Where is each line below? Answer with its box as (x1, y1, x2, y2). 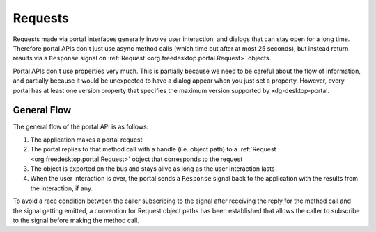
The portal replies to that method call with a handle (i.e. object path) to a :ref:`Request (30, 145, 276, 154)
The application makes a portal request (30, 135, 143, 144)
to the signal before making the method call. (13, 216, 139, 224)
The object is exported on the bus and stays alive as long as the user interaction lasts (30, 164, 275, 173)
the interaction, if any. (30, 184, 93, 192)
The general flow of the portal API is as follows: (13, 122, 149, 131)
